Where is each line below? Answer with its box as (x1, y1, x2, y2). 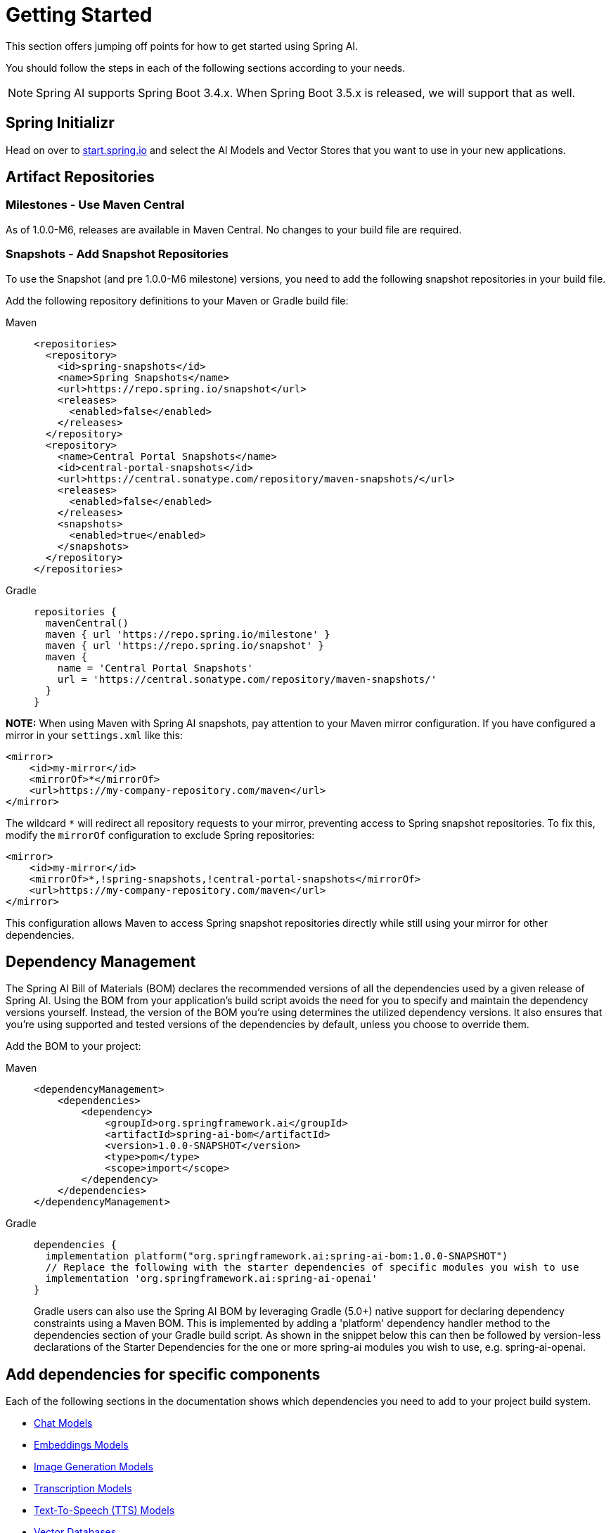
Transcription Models (34, 1482, 132, 1495)
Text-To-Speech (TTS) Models (34, 1504, 175, 1517)
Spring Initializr (6, 114, 115, 132)
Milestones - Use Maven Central (6, 198, 185, 212)
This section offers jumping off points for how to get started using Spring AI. (6, 39, 359, 52)
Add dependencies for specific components (6, 1365, 321, 1383)
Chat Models (34, 1417, 93, 1430)
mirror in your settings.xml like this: (6, 729, 183, 741)
